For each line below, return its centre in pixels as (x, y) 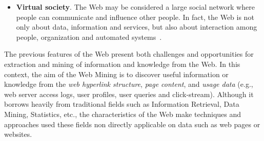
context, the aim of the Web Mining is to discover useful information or (116, 74)
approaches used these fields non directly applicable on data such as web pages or (132, 124)
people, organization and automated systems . (89, 37)
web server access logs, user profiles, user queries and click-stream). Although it (129, 94)
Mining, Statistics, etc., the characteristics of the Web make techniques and (123, 114)
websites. (18, 134)
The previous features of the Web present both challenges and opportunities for (129, 54)
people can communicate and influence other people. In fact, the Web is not (135, 17)
